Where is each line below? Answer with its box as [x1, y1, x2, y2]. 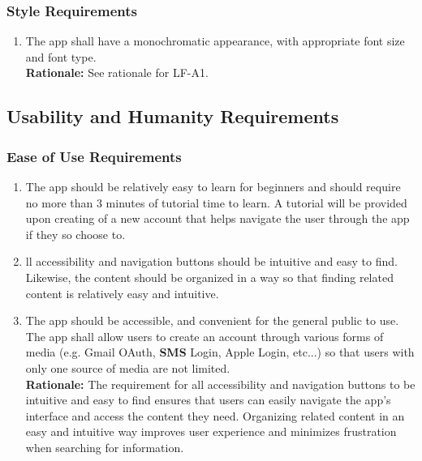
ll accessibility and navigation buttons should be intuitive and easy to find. [25, 253, 398, 270]
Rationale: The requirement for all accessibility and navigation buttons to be [25, 375, 416, 392]
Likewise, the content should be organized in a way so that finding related [25, 268, 394, 285]
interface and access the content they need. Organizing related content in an [25, 407, 405, 424]
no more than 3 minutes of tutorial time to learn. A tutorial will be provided [25, 194, 407, 211]
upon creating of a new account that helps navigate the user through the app [25, 210, 410, 227]
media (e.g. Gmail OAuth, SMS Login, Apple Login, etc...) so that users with [25, 344, 415, 361]
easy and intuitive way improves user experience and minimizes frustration [25, 423, 397, 440]
